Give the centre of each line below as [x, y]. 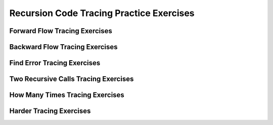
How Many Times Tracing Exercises [67, 95]
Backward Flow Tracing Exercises [64, 47]
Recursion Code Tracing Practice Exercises [102, 13]
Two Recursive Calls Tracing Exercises [72, 79]
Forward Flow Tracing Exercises [61, 31]
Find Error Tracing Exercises [55, 63]
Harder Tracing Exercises [50, 111]
